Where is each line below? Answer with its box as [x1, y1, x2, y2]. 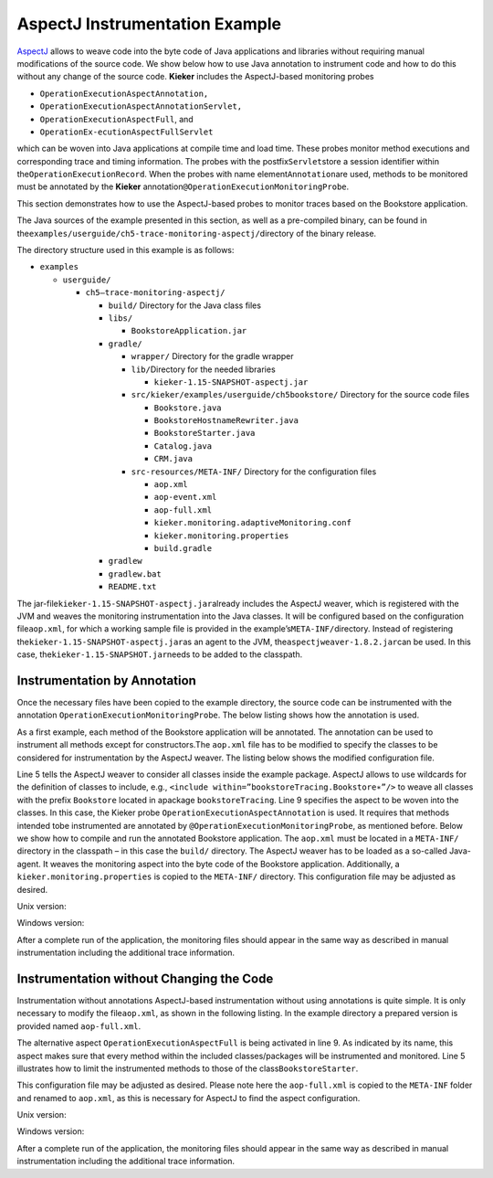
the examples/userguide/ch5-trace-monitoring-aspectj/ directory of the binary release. [16, 228, 377, 239]
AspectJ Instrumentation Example [16, 14, 282, 34]
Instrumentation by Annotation [16, 673, 196, 688]
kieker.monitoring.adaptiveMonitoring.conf [153, 517, 351, 528]
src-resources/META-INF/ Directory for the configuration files [131, 466, 377, 477]
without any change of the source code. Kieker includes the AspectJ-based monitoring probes [16, 71, 374, 82]
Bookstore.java [153, 402, 223, 413]
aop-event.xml [153, 492, 217, 503]
